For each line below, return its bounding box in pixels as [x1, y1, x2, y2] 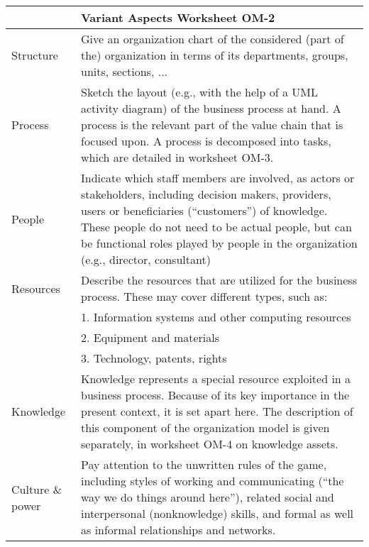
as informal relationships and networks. [81, 521, 276, 538]
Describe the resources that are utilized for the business [81, 272, 357, 288]
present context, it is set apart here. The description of [81, 403, 353, 419]
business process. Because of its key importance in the [81, 387, 350, 403]
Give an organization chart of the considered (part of [81, 31, 344, 47]
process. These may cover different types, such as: [81, 288, 328, 304]
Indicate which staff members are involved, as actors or [81, 170, 355, 186]
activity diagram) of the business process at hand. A [81, 100, 341, 116]
